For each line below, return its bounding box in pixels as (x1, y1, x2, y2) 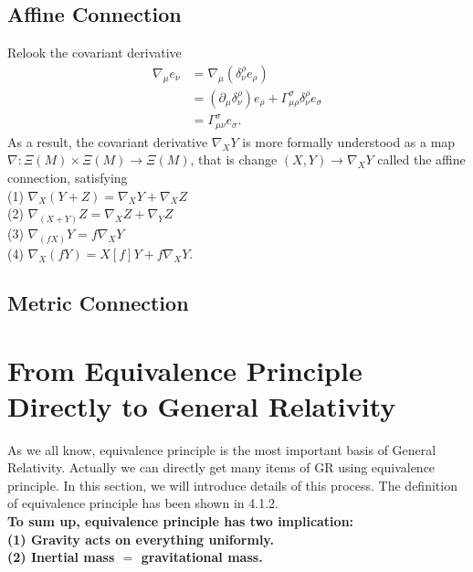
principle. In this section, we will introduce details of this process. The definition (7, 475, 457, 494)
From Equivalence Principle (7, 351, 363, 388)
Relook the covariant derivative (7, 43, 182, 62)
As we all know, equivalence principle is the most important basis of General (7, 440, 436, 459)
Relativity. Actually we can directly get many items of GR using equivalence (7, 458, 436, 477)
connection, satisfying (7, 168, 128, 187)
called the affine (377, 150, 466, 169)
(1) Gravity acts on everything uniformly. (7, 529, 274, 548)
